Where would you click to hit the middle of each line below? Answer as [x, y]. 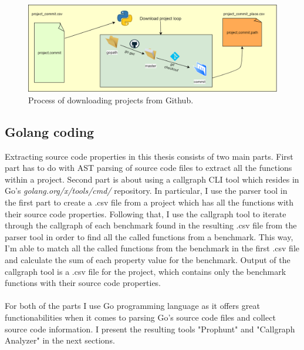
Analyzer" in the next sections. [60, 340]
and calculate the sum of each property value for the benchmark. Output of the [148, 259]
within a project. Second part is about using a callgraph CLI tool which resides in [152, 179]
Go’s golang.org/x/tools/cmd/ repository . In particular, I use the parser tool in [146, 191]
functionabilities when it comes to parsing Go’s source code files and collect [140, 317]
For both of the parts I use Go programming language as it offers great [132, 306]
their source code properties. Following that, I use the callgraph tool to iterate [146, 213]
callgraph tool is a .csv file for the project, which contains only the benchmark [146, 271]
